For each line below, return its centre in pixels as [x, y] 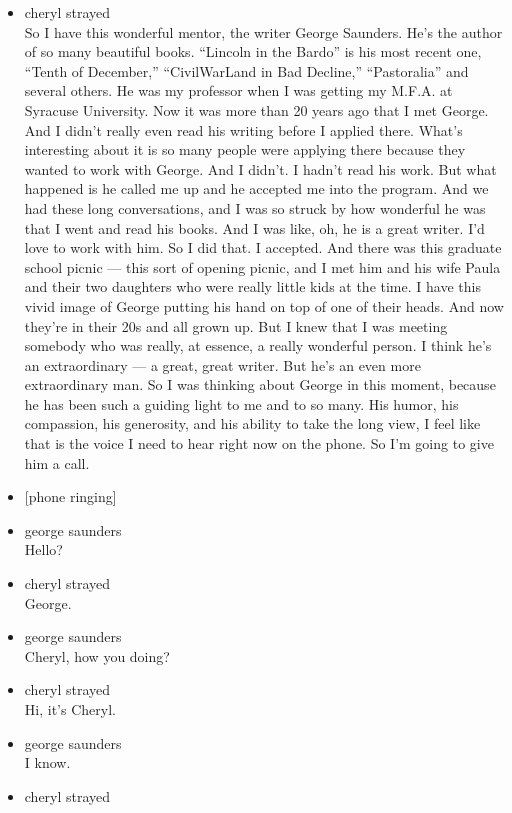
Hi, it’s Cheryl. [70, 709]
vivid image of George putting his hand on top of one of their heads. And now [264, 305]
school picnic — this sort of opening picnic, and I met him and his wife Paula [262, 266]
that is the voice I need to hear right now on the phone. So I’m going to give [259, 443]
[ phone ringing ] [70, 496]
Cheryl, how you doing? [97, 655]
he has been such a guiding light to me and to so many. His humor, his [241, 403]
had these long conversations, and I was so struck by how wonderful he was [255, 207]
